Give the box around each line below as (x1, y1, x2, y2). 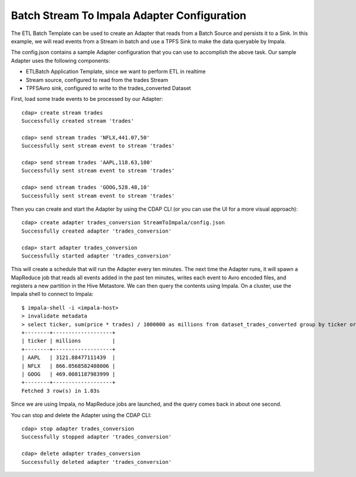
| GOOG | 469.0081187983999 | (21, 371, 116, 377)
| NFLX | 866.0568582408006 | (21, 362, 116, 369)
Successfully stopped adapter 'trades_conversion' (21, 434, 172, 440)
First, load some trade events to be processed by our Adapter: (11, 96, 163, 103)
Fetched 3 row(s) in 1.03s (21, 387, 100, 394)
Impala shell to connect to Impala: (11, 291, 94, 298)
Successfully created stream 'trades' (21, 117, 135, 125)
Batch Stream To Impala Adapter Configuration (11, 9, 247, 22)
